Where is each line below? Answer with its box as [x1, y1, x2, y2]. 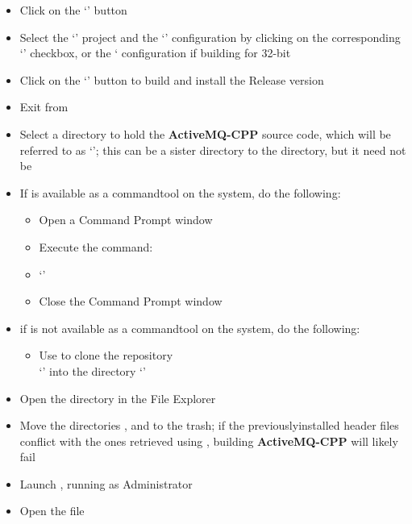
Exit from [19, 98, 69, 115]
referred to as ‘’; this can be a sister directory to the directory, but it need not [19, 141, 406, 158]
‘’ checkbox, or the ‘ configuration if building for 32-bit [19, 44, 291, 61]
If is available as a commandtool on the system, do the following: [19, 184, 341, 201]
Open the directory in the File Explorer [19, 389, 216, 406]
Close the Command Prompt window [39, 293, 223, 310]
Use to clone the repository [39, 347, 173, 364]
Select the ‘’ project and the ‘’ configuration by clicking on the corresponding [19, 28, 401, 45]
